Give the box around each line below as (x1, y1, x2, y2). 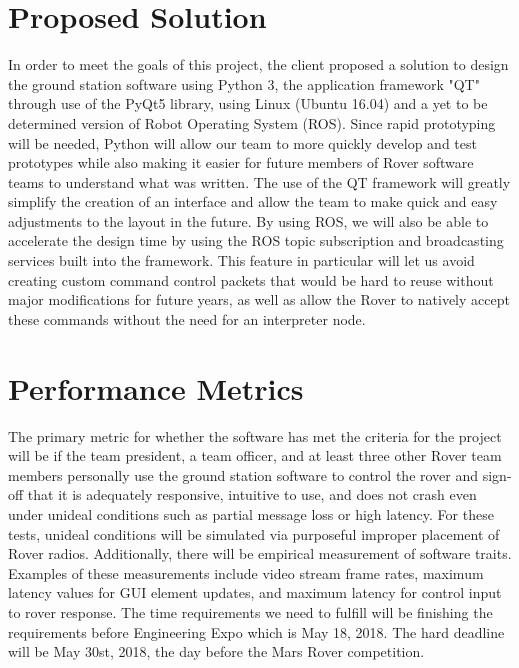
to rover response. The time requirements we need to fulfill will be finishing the (8, 601, 493, 622)
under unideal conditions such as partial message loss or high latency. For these (8, 503, 494, 524)
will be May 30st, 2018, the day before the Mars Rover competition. (8, 641, 425, 662)
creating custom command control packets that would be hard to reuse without (8, 269, 494, 290)
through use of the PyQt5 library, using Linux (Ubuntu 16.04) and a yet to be (8, 93, 488, 114)
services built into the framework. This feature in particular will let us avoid (8, 250, 475, 271)
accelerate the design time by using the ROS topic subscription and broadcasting (8, 230, 504, 251)
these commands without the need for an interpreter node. (8, 308, 366, 329)
